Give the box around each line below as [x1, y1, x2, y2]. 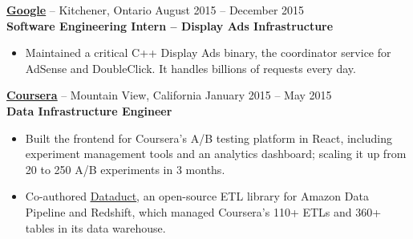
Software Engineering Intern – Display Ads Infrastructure [6, 17, 334, 34]
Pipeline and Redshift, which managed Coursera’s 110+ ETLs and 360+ [25, 203, 382, 220]
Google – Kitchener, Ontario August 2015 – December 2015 [6, 2, 305, 18]
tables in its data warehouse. [25, 219, 166, 236]
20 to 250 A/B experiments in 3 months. [25, 160, 225, 177]
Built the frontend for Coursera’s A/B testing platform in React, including [25, 129, 393, 146]
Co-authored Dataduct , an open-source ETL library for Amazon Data [25, 188, 369, 205]
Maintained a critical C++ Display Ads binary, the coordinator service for [25, 44, 391, 61]
